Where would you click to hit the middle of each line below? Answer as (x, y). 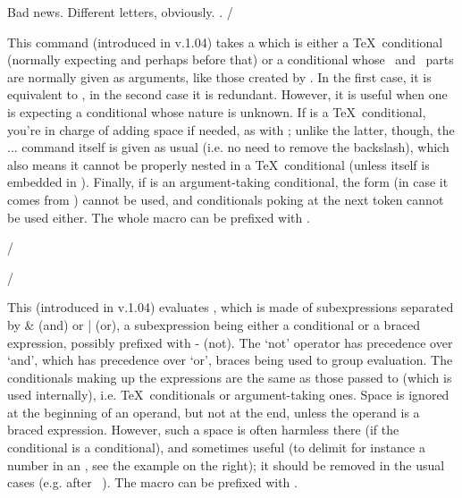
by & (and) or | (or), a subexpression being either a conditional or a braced (214, 324)
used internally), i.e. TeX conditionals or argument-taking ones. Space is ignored (228, 395)
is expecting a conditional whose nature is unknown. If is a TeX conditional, (217, 111)
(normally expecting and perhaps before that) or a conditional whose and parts (231, 59)
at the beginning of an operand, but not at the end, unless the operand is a (214, 412)
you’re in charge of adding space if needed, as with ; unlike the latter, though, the (231, 129)
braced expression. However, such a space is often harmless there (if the (203, 430)
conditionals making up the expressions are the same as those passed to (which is (230, 377)
